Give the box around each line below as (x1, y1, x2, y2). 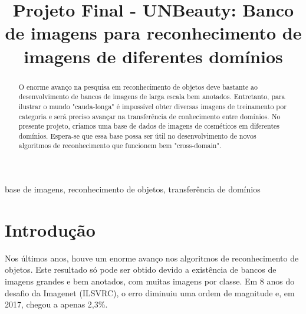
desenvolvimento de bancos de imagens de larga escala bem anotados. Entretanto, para (18, 91, 285, 102)
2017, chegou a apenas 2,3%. (5, 298, 108, 310)
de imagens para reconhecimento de (5, 21, 302, 45)
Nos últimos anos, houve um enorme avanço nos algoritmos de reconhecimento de (5, 251, 299, 264)
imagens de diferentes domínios (24, 44, 283, 68)
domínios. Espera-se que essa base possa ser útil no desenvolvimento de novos (18, 130, 256, 140)
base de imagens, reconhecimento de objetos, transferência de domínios (5, 183, 261, 195)
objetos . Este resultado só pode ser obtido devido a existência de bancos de (5, 263, 277, 276)
